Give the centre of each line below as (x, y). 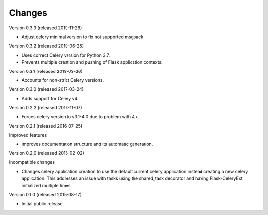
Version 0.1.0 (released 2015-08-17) (45, 194)
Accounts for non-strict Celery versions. (63, 80)
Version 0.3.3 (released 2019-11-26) (46, 28)
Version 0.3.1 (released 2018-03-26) (46, 71)
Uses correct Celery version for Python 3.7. (66, 55)
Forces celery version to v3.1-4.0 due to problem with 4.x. (80, 117)
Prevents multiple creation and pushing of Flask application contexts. (92, 62)
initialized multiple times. (47, 185)
